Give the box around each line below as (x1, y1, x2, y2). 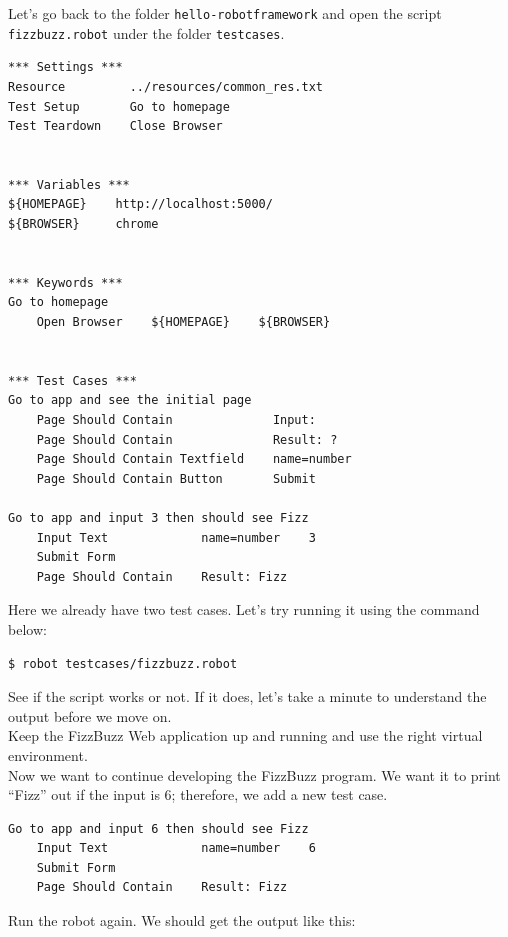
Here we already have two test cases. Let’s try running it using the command (8, 599, 480, 620)
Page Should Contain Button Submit (36, 471, 316, 486)
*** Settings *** (8, 60, 123, 75)
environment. (8, 744, 88, 765)
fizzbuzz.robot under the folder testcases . (8, 22, 285, 43)
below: (8, 618, 47, 639)
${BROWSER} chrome (8, 217, 159, 232)
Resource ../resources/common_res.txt (8, 79, 323, 94)
